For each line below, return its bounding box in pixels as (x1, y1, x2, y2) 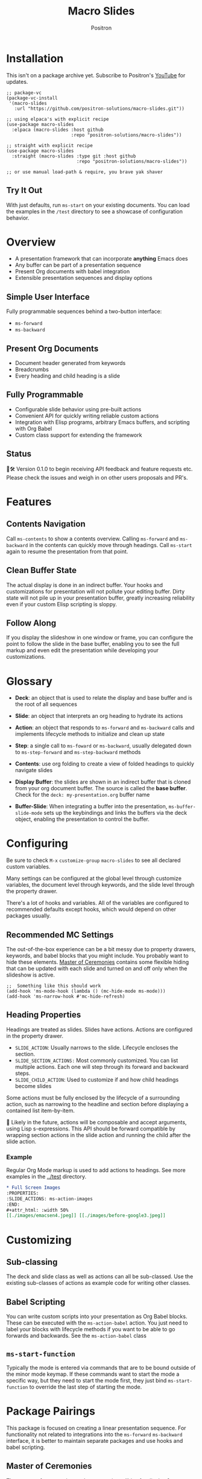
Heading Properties (6, 1010, 81, 1020)
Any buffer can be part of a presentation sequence (14, 261, 142, 269)
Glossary (6, 674, 53, 688)
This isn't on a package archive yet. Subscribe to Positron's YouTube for (6, 71, 186, 79)
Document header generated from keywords (14, 359, 126, 367)
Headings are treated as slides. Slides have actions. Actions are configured (6, 1025, 193, 1033)
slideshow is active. (6, 971, 55, 978)
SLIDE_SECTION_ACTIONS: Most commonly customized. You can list (14, 1057, 178, 1064)
